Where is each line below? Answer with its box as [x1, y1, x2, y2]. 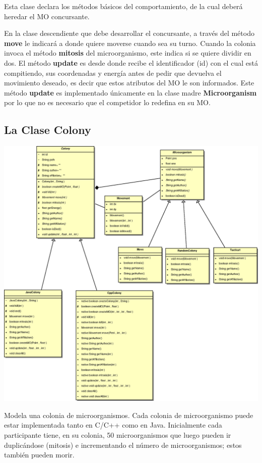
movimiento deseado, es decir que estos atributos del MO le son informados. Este [4, 77, 254, 88]
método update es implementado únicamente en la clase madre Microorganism [4, 87, 257, 98]
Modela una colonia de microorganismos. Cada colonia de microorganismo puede [4, 409, 253, 420]
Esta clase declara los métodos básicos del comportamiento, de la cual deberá [4, 1, 243, 11]
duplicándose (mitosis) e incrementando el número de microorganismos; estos [4, 439, 242, 450]
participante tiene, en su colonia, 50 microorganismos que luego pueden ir [4, 429, 231, 440]
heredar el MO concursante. [4, 11, 90, 21]
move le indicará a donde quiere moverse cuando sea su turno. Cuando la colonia [4, 37, 256, 48]
